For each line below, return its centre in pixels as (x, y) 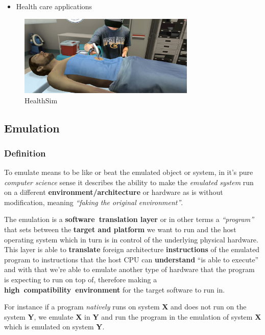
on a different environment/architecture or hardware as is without (114, 192)
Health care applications (54, 6)
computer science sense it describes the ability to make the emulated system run (129, 182)
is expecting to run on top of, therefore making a (81, 280)
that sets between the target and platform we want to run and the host (120, 229)
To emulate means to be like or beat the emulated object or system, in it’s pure (129, 172)
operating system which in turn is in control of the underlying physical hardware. (131, 239)
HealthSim (41, 100)
